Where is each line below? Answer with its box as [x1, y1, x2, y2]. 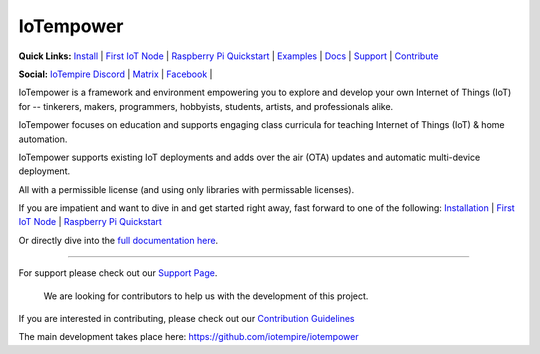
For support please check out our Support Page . [18, 267, 218, 279]
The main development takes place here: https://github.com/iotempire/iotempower [18, 331, 359, 343]
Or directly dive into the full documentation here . [18, 234, 219, 246]
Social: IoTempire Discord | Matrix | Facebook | [18, 68, 213, 80]
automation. [18, 133, 68, 145]
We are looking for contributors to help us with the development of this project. [43, 290, 369, 302]
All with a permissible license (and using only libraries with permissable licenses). [18, 183, 355, 195]
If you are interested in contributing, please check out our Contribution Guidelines [18, 313, 355, 325]
